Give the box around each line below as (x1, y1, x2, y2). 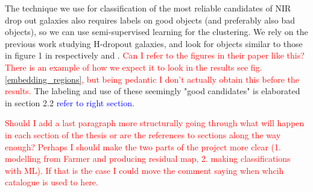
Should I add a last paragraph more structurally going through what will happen (5, 117, 305, 129)
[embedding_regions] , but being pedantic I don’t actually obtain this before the (5, 72, 299, 85)
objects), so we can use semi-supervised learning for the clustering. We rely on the (5, 25, 308, 38)
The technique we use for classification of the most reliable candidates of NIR (5, 2, 291, 14)
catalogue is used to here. (5, 176, 98, 188)
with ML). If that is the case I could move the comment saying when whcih (5, 164, 284, 176)
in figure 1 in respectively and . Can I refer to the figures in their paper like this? (5, 49, 305, 62)
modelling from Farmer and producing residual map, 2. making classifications (5, 152, 291, 165)
